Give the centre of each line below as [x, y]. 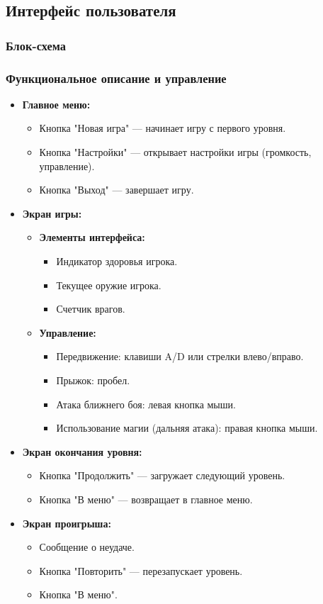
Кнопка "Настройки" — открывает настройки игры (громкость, [175, 152]
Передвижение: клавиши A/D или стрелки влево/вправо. [180, 356]
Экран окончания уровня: [82, 451]
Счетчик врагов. [91, 309]
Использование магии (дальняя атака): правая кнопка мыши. [187, 428]
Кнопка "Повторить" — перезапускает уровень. [141, 570]
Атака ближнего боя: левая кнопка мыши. [146, 404]
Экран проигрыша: [67, 523]
